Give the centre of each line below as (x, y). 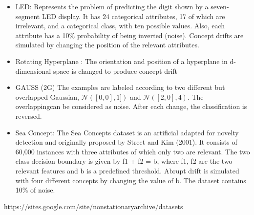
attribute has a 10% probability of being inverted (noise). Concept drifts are (129, 35)
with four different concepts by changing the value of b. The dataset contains (131, 180)
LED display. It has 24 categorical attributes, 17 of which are (133, 16)
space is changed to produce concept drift (115, 71)
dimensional (33, 71)
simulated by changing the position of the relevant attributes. (107, 45)
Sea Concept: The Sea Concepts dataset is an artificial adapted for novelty (127, 132)
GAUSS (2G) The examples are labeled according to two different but (120, 87)
